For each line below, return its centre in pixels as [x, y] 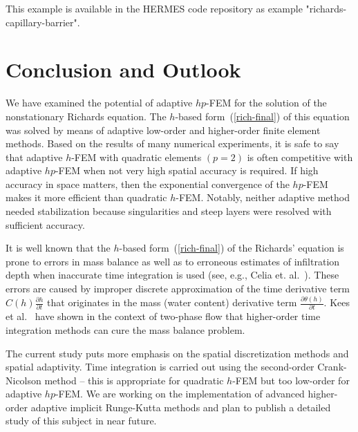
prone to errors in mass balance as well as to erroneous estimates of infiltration [173, 261]
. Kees [337, 302]
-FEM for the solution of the [266, 103]
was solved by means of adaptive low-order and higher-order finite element [163, 130]
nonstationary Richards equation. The [86, 116]
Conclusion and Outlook [123, 69]
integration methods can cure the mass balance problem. [125, 329]
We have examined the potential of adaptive [99, 103]
